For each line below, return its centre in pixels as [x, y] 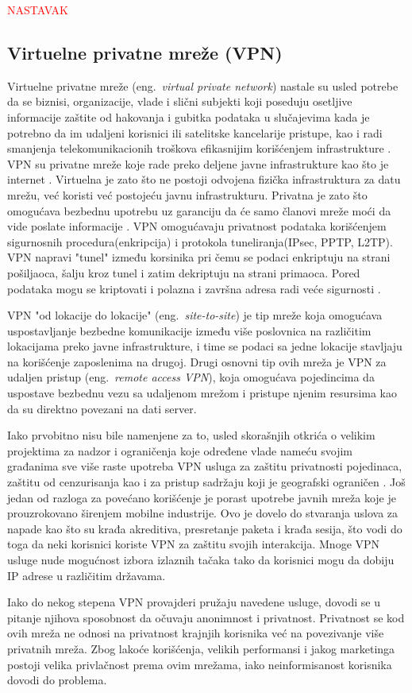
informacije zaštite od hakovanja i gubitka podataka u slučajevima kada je [189, 116]
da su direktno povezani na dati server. [102, 408]
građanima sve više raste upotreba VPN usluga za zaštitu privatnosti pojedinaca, [205, 466]
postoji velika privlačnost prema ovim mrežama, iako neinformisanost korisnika [200, 664]
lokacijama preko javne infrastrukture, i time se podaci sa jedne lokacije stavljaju [205, 346]
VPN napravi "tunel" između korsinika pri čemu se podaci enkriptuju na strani [199, 257]
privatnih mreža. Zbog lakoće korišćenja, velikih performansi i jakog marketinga [201, 648]
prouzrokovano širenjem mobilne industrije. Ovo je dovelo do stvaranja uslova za [203, 513]
